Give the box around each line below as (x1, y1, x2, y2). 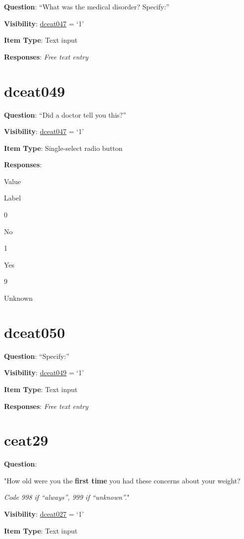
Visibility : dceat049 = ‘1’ (4, 367, 84, 378)
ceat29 (4, 430, 49, 450)
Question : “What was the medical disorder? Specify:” (4, 1, 170, 11)
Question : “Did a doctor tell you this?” (4, 109, 126, 120)
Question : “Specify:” (4, 350, 70, 361)
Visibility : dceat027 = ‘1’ (4, 509, 84, 519)
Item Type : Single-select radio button (4, 142, 123, 153)
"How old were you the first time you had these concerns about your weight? (4, 475, 241, 485)
